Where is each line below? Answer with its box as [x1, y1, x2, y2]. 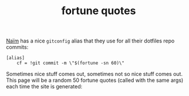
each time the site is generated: [6, 83, 83, 90]
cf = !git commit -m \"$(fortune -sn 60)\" [16, 60, 125, 66]
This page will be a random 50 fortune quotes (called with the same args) [6, 77, 184, 84]
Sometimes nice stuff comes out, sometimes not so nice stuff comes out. [6, 71, 183, 78]
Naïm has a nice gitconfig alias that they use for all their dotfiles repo [6, 37, 175, 45]
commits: [6, 44, 29, 51]
